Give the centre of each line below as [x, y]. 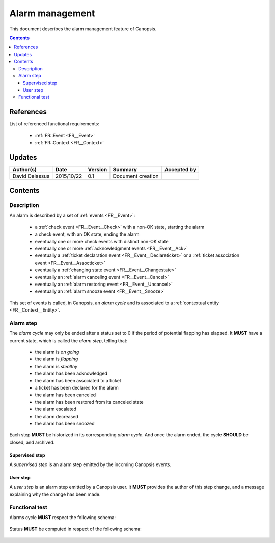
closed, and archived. [32, 442]
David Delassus [31, 176]
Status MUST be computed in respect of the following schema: [76, 529]
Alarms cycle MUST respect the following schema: [62, 518]
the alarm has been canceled [65, 395]
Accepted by [180, 169]
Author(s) [24, 169]
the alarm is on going [57, 352]
